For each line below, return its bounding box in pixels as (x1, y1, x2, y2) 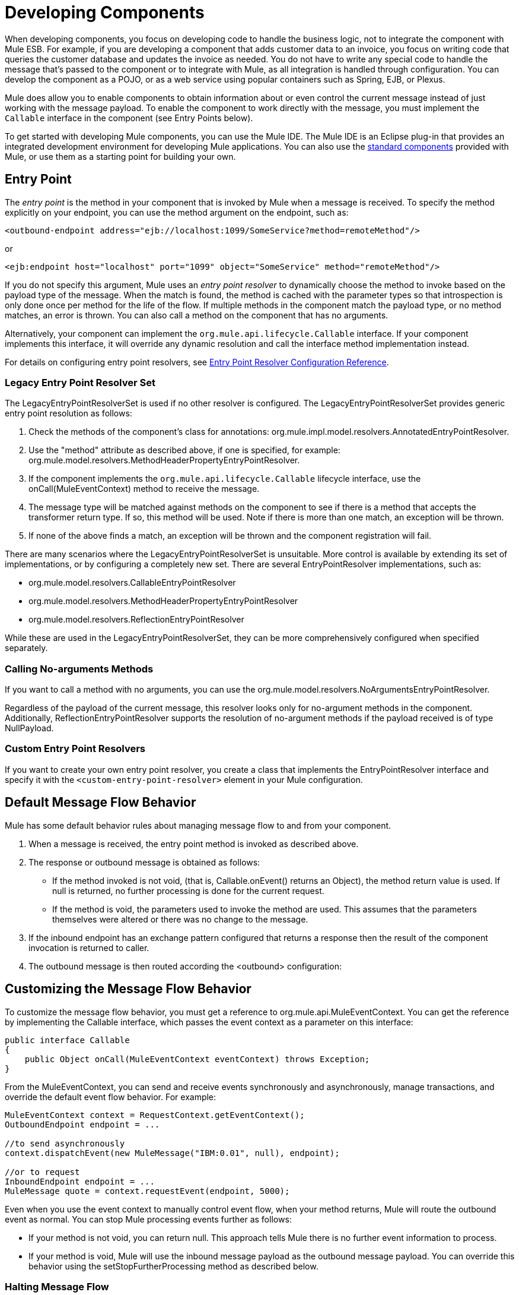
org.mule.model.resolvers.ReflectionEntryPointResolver (28, 614, 244, 625)
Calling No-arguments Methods (5, 662, 154, 675)
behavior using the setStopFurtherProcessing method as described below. (28, 1261, 319, 1271)
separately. (5, 643, 48, 653)
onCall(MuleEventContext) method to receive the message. (28, 484, 260, 494)
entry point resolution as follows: (5, 408, 132, 419)
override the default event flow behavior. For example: (5, 1091, 216, 1102)
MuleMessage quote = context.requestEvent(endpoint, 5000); (5, 1186, 290, 1196)
